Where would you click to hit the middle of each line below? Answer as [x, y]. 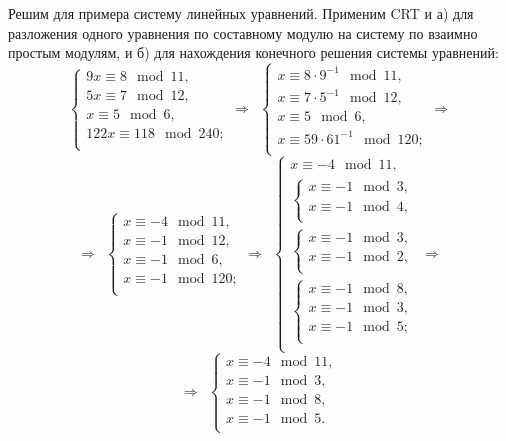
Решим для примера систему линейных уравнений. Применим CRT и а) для [241, 13]
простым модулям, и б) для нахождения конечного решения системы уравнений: [253, 52]
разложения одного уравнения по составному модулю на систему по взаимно [243, 32]
